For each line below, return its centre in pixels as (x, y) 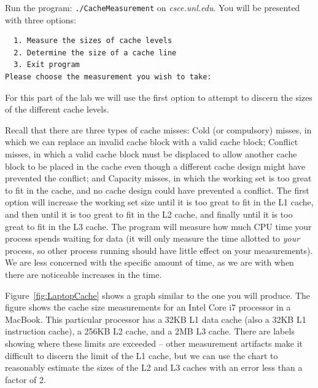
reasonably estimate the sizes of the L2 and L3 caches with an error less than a (154, 367)
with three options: (41, 19)
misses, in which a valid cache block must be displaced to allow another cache (151, 154)
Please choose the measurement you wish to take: (108, 77)
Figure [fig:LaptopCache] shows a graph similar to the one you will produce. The (158, 295)
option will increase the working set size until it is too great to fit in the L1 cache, (159, 202)
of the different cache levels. (57, 109)
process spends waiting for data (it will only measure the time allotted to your (153, 238)
